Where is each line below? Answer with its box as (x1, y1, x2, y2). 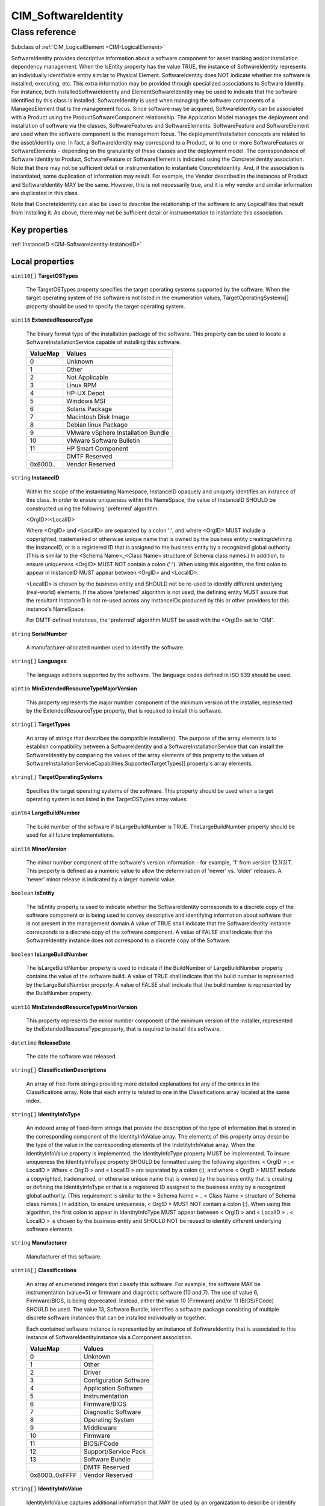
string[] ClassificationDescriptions (11, 1066, 107, 1073)
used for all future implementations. (26, 831, 114, 839)
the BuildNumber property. (26, 990, 93, 997)
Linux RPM (66, 381, 97, 390)
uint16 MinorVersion (11, 845, 67, 852)
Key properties (11, 225, 69, 235)
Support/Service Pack (83, 1448, 146, 1456)
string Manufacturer (11, 1239, 67, 1246)
